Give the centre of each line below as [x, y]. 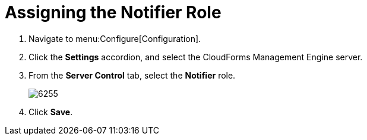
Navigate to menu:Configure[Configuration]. [115, 38]
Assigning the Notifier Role [113, 12]
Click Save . [51, 112]
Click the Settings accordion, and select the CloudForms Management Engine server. [196, 57]
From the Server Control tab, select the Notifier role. [132, 75]
